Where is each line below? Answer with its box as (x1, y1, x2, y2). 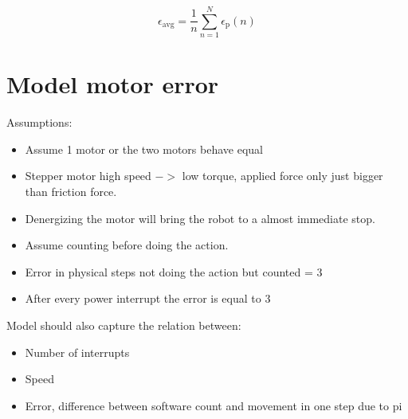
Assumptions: (6, 114, 73, 131)
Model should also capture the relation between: (6, 317, 241, 333)
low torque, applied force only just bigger (182, 167, 383, 184)
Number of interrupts (25, 343, 130, 360)
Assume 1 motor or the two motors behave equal (25, 140, 263, 157)
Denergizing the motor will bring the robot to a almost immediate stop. (25, 209, 375, 226)
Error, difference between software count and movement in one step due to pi (25, 397, 402, 413)
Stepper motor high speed (25, 167, 151, 184)
